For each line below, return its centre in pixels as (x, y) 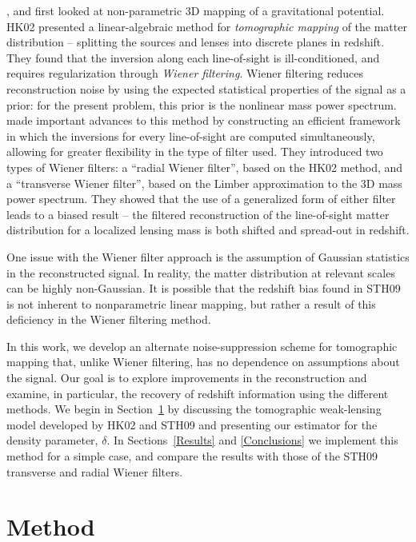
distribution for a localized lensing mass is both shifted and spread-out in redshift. (208, 230)
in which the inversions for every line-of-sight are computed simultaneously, (191, 135)
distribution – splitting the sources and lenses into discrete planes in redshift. (196, 42)
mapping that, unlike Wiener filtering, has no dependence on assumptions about (203, 362)
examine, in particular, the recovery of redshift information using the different (198, 393)
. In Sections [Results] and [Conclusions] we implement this (252, 440)
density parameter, (52, 440)
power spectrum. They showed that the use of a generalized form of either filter (201, 199)
